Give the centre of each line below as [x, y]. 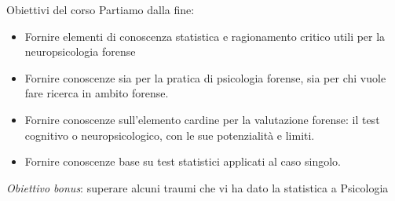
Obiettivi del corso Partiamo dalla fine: [101, 9]
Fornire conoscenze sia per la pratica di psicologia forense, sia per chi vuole [205, 77]
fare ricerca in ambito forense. [97, 93]
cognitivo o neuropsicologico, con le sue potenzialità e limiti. [170, 135]
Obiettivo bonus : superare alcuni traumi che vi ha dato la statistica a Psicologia [197, 187]
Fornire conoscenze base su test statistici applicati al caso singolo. [183, 161]
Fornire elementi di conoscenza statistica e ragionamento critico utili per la [205, 36]
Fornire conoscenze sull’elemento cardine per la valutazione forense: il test [202, 119]
